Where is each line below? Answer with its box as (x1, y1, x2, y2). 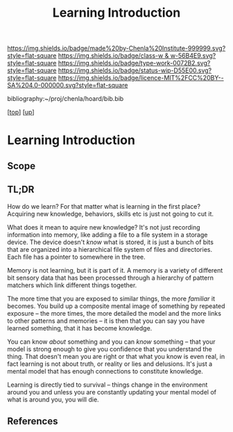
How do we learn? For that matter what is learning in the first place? (7, 202, 201, 210)
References (7, 415, 58, 427)
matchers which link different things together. (7, 280, 137, 289)
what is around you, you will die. (7, 395, 99, 403)
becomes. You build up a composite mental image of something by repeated (7, 301, 225, 310)
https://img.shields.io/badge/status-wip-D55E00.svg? (58, 66, 212, 74)
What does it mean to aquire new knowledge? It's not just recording (7, 223, 200, 231)
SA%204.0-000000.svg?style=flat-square (7, 81, 128, 90)
